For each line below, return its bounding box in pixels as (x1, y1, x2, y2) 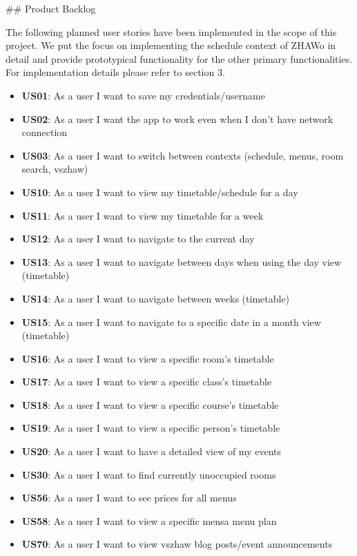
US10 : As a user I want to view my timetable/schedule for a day (21, 184, 298, 199)
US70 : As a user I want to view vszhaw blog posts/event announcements (21, 537, 333, 551)
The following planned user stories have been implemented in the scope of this (6, 24, 337, 39)
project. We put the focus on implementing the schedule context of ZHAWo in (6, 38, 336, 52)
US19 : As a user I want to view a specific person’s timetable (21, 421, 280, 435)
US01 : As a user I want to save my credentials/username (21, 88, 265, 102)
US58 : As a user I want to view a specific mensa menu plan (21, 513, 277, 528)
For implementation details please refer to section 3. (6, 65, 225, 79)
